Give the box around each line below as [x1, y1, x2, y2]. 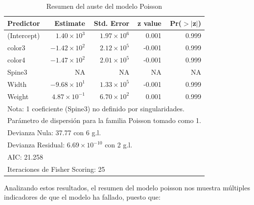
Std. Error [93, 18, 130, 28]
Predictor [7, 18, 40, 28]
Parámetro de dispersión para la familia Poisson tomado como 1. [7, 115, 201, 125]
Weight [7, 91, 29, 101]
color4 [7, 55, 25, 65]
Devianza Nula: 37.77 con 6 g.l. [7, 127, 101, 138]
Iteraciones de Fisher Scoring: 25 [7, 164, 105, 174]
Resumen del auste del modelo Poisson [46, 1, 162, 11]
